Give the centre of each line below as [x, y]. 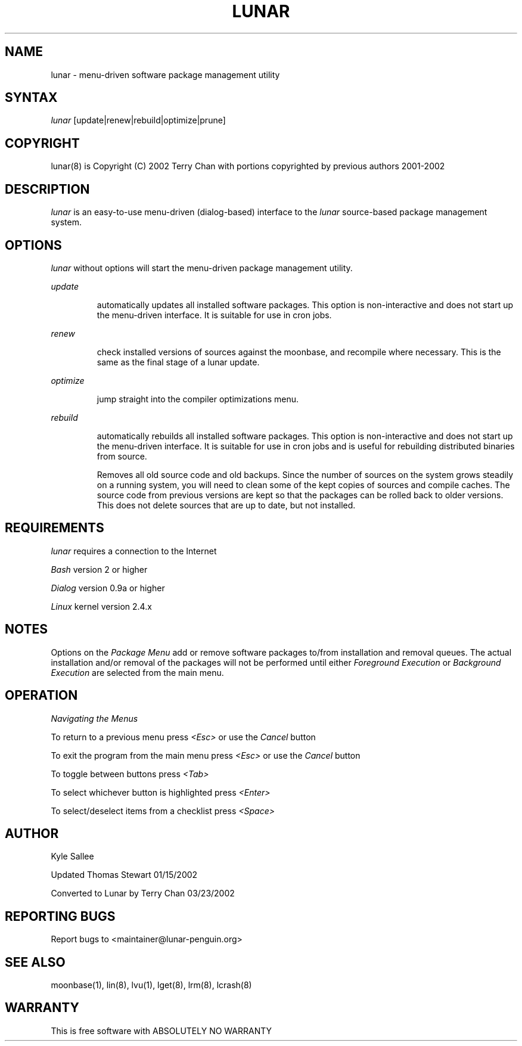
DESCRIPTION [47, 189]
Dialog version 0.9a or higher [108, 588]
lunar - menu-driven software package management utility [165, 75]
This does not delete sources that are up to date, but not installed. [226, 505]
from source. [122, 456]
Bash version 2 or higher [99, 569]
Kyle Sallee [72, 856]
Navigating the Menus [94, 718]
